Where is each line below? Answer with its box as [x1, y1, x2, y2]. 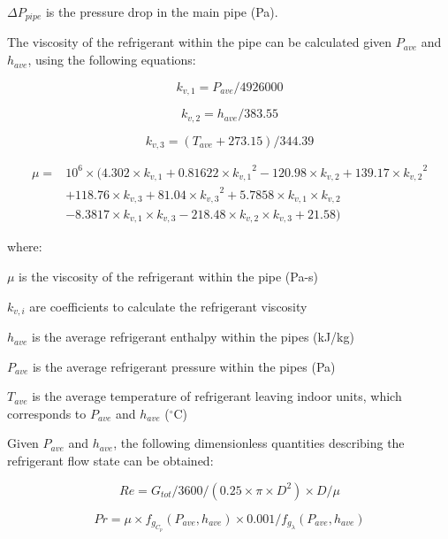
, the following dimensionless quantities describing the [113, 434, 405, 452]
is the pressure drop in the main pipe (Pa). [45, 3, 278, 20]
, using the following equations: [27, 50, 196, 69]
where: [7, 237, 42, 256]
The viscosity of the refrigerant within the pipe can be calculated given [7, 33, 392, 51]
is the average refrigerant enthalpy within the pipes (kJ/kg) [32, 327, 354, 346]
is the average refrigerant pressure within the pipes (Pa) [32, 357, 336, 375]
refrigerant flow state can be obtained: [7, 451, 214, 470]
